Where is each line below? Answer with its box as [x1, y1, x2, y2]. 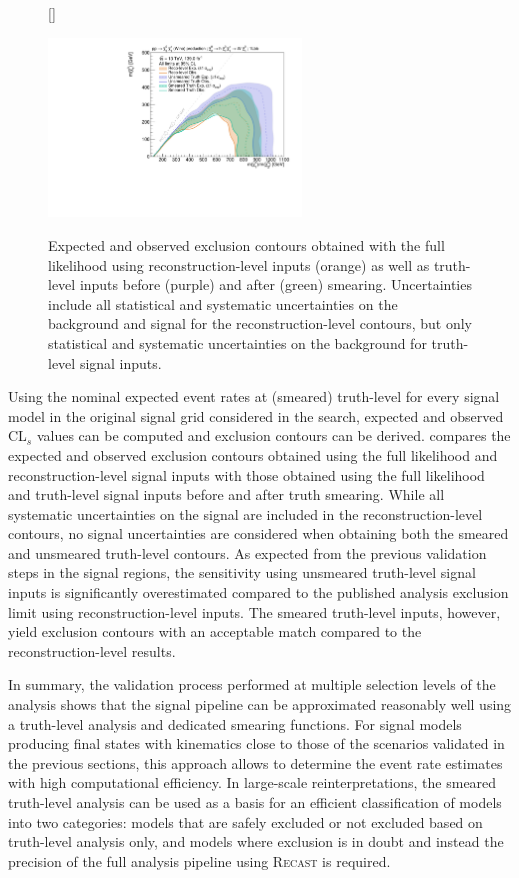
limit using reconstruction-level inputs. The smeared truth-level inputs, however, [8, 601, 501, 622]
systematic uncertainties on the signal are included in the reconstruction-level [8, 503, 483, 524]
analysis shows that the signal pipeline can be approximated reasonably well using [8, 694, 512, 715]
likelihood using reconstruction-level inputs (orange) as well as [48, 254, 430, 275]
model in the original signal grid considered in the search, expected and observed [8, 405, 504, 426]
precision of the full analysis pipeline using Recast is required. [8, 850, 391, 871]
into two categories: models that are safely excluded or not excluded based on [8, 811, 483, 832]
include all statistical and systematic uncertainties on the [48, 293, 398, 314]
